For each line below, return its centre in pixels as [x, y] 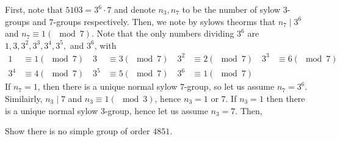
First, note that [34, 9]
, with [105, 45]
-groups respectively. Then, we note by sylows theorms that [165, 21]
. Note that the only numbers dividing [163, 33]
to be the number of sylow [231, 9]
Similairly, [24, 99]
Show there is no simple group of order [78, 131]
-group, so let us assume [229, 86]
